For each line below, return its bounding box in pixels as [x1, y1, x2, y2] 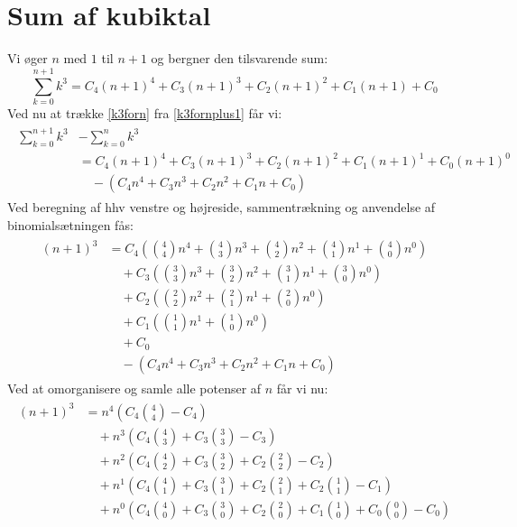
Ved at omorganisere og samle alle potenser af [7, 378, 262, 397]
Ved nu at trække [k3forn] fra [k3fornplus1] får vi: [7, 103, 282, 122]
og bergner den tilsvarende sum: [151, 49, 328, 68]
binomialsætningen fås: [7, 215, 134, 234]
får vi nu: [276, 378, 328, 397]
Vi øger [7, 49, 48, 68]
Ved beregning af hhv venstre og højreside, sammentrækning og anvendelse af [7, 198, 436, 217]
